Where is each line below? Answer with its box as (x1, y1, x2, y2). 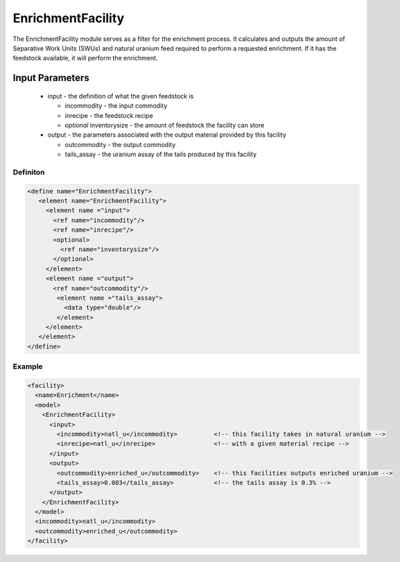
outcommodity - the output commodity (64, 140, 176, 148)
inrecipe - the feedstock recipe (64, 111, 154, 119)
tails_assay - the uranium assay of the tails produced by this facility (64, 150, 257, 159)
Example (12, 361, 43, 371)
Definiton (12, 167, 45, 177)
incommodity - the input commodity (64, 101, 168, 110)
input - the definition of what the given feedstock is (47, 92, 194, 100)
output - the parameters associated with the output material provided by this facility (47, 130, 287, 139)
